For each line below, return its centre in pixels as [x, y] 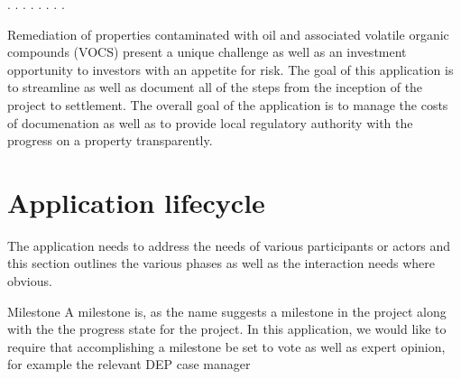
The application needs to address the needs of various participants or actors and [229, 245]
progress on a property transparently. [110, 140]
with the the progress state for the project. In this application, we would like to [227, 329]
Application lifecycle [136, 202]
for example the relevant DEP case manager [129, 364]
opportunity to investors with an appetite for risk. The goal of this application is [230, 69]
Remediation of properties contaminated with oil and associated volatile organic [228, 34]
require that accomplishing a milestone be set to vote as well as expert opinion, [226, 346]
